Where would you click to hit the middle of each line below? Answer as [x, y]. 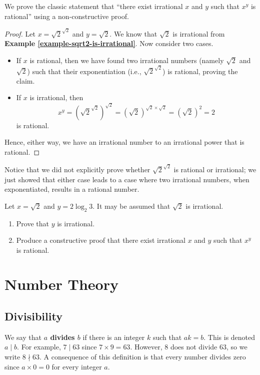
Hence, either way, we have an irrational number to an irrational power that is [124, 142]
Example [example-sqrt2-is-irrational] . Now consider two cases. [109, 43]
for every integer [77, 366]
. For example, [39, 347]
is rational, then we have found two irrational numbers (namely [127, 60]
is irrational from [199, 33]
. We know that [133, 33]
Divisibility [33, 316]
